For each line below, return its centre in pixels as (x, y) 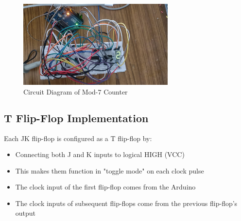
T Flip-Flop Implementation (76, 118)
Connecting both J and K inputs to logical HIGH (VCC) (100, 154)
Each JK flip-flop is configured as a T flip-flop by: (78, 138)
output (26, 213)
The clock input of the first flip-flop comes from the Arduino (105, 187)
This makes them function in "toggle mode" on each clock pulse (110, 170)
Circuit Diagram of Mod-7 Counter (76, 91)
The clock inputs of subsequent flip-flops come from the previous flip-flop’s (126, 203)
